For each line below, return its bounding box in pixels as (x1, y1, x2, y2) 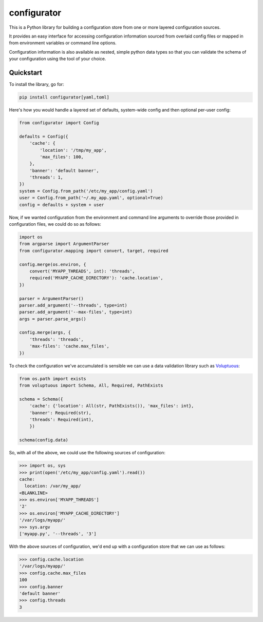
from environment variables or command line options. (9, 40, 117, 46)
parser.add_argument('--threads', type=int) (19, 302, 128, 308)
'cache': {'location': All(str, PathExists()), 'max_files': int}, (29, 403, 194, 409)
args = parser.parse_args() (19, 316, 86, 322)
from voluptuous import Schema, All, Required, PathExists (19, 383, 163, 389)
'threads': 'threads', (29, 336, 84, 342)
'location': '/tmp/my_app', (39, 147, 107, 153)
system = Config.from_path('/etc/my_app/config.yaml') (19, 188, 153, 194)
